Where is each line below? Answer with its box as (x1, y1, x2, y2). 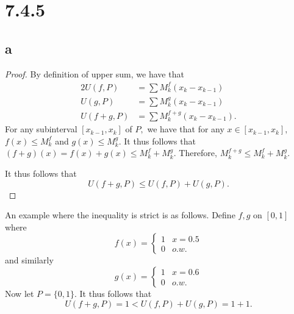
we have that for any (147, 123, 224, 135)
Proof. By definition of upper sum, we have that (5, 67, 184, 80)
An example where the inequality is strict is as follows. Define (5, 209, 235, 221)
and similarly (5, 254, 54, 266)
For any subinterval (5, 123, 77, 135)
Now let (5, 287, 34, 299)
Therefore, (179, 146, 217, 159)
